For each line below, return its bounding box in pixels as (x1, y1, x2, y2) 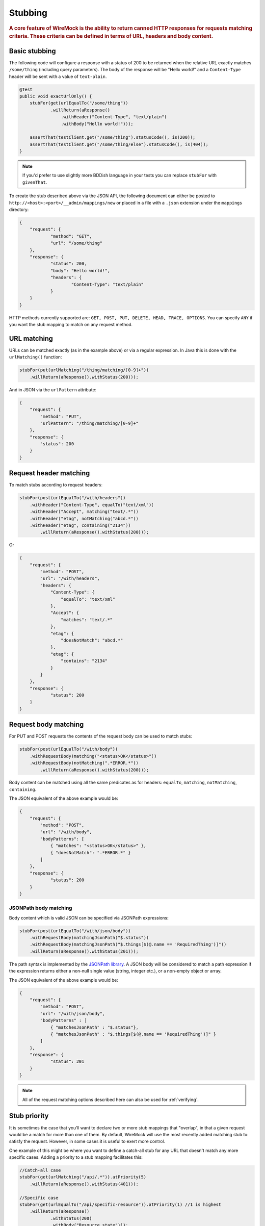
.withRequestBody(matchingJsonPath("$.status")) (29, 935, 149, 941)
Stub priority (9, 1112, 49, 1120)
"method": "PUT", (40, 413, 82, 419)
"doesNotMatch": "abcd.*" (60, 638, 123, 643)
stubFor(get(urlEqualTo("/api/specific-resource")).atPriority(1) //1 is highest (19, 1202, 222, 1207)
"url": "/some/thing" (50, 240, 103, 246)
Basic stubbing (9, 47, 56, 55)
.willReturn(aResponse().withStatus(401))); (29, 1181, 139, 1187)
